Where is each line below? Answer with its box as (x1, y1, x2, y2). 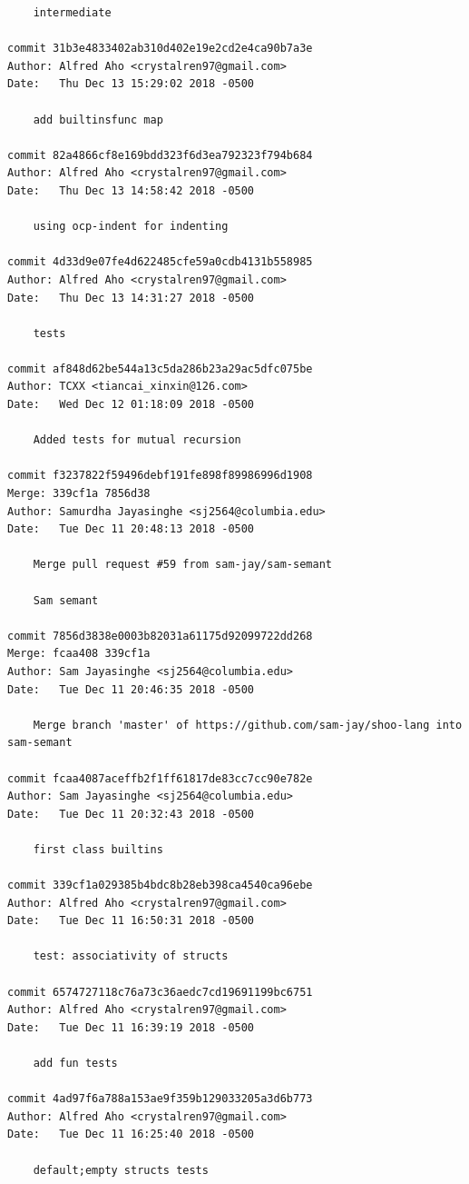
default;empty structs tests (33, 1163, 209, 1177)
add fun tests (33, 1057, 118, 1070)
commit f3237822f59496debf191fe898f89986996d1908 (7, 469, 313, 483)
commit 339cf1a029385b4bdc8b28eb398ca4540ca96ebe (7, 879, 313, 892)
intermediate (33, 6, 112, 19)
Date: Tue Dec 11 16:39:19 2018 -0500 (7, 1020, 255, 1034)
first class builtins (33, 842, 163, 856)
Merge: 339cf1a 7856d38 (7, 487, 151, 501)
